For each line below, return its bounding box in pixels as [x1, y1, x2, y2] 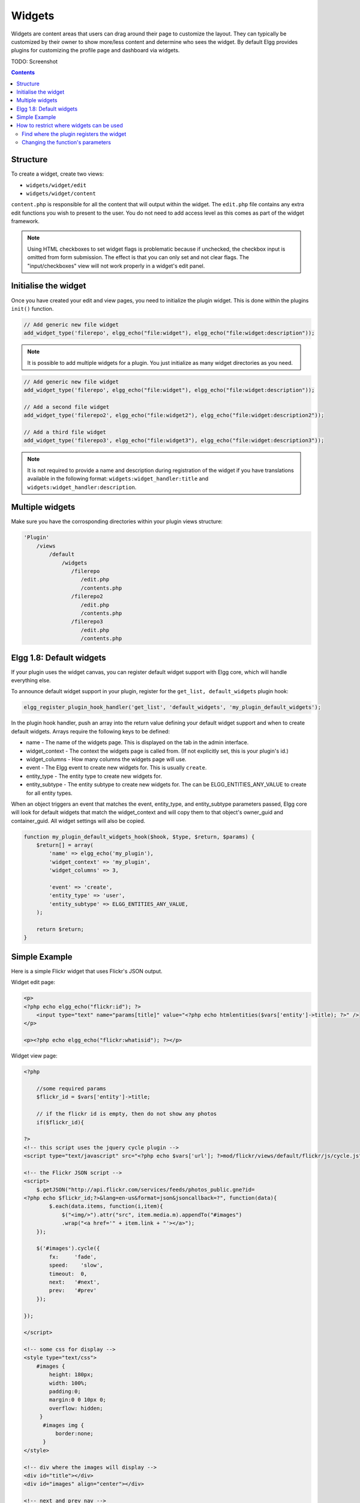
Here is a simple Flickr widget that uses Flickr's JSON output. [11, 967, 163, 975]
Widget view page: [11, 1052, 58, 1059]
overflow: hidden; [49, 1404, 103, 1412]
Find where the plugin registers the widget [22, 130, 127, 138]
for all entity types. [26, 789, 73, 797]
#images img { [43, 1422, 84, 1428]
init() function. [11, 305, 54, 312]
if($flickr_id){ [36, 1119, 84, 1125]
